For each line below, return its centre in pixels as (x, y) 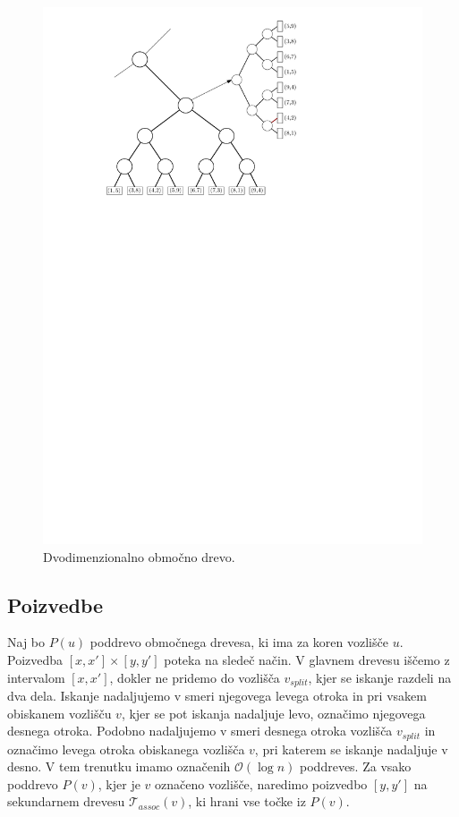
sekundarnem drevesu (66, 801)
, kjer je (119, 783)
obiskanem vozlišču (59, 713)
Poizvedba (35, 659)
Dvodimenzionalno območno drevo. (139, 556)
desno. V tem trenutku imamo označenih (119, 766)
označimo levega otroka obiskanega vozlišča (126, 749)
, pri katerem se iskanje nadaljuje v (351, 749)
